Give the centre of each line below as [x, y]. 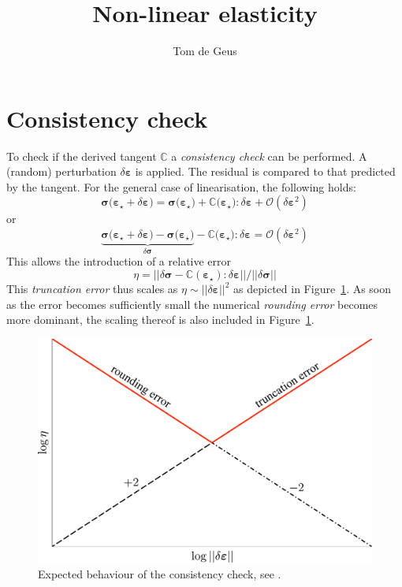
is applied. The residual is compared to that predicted [265, 171]
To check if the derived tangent [82, 156]
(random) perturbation [61, 171]
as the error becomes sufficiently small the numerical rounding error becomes [192, 304]
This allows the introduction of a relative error [119, 261]
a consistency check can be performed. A [269, 156]
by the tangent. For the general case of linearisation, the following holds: [181, 186]
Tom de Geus [205, 51]
